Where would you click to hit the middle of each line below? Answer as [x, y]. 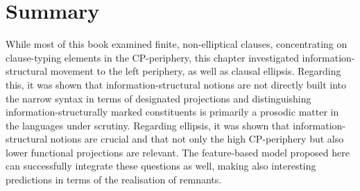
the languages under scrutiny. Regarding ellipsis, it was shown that [148, 125]
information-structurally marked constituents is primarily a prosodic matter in [172, 112]
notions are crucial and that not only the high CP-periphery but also [197, 139]
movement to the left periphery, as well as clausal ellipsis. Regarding [196, 71]
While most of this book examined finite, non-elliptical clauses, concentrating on [177, 44]
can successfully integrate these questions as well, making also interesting [161, 166]
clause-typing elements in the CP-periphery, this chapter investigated [152, 57]
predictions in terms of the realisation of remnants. [114, 180]
